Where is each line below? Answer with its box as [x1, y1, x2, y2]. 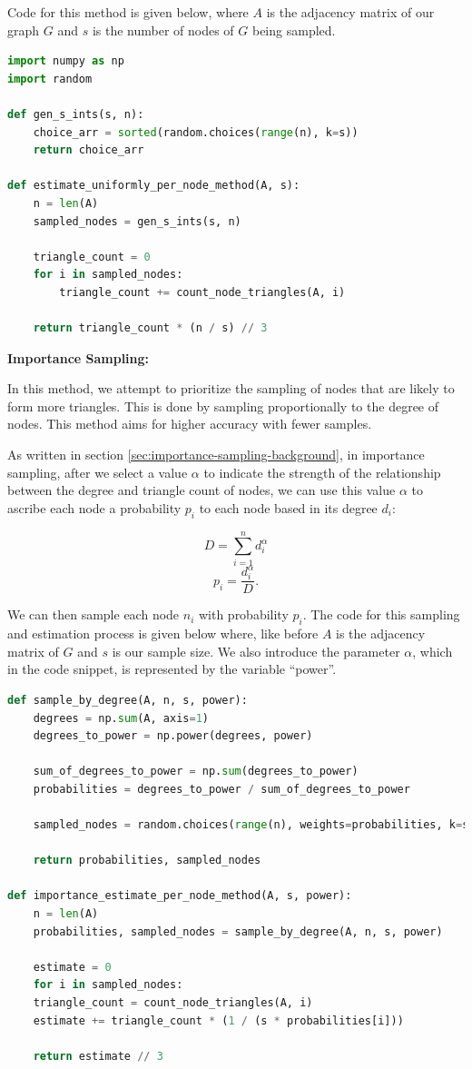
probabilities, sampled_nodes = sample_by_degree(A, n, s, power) [33, 925, 443, 938]
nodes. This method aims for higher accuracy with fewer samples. [7, 414, 372, 433]
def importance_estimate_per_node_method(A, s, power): [7, 889, 352, 903]
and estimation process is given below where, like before [7, 624, 319, 643]
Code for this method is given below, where [7, 3, 249, 21]
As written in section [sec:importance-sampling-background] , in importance [7, 445, 425, 464]
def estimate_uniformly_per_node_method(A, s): [7, 179, 300, 193]
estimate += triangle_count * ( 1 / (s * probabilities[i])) [33, 1014, 404, 1027]
